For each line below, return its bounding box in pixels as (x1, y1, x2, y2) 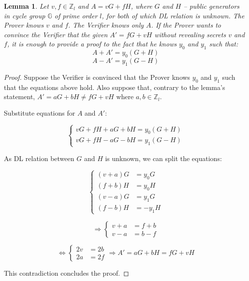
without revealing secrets (154, 29, 226, 39)
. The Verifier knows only (68, 20, 144, 30)
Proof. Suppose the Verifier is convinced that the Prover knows (4, 72, 190, 82)
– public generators (183, 1, 240, 11)
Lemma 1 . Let (4, 1, 49, 11)
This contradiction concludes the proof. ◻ (4, 267, 129, 278)
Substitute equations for (4, 107, 75, 118)
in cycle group (4, 10, 45, 20)
